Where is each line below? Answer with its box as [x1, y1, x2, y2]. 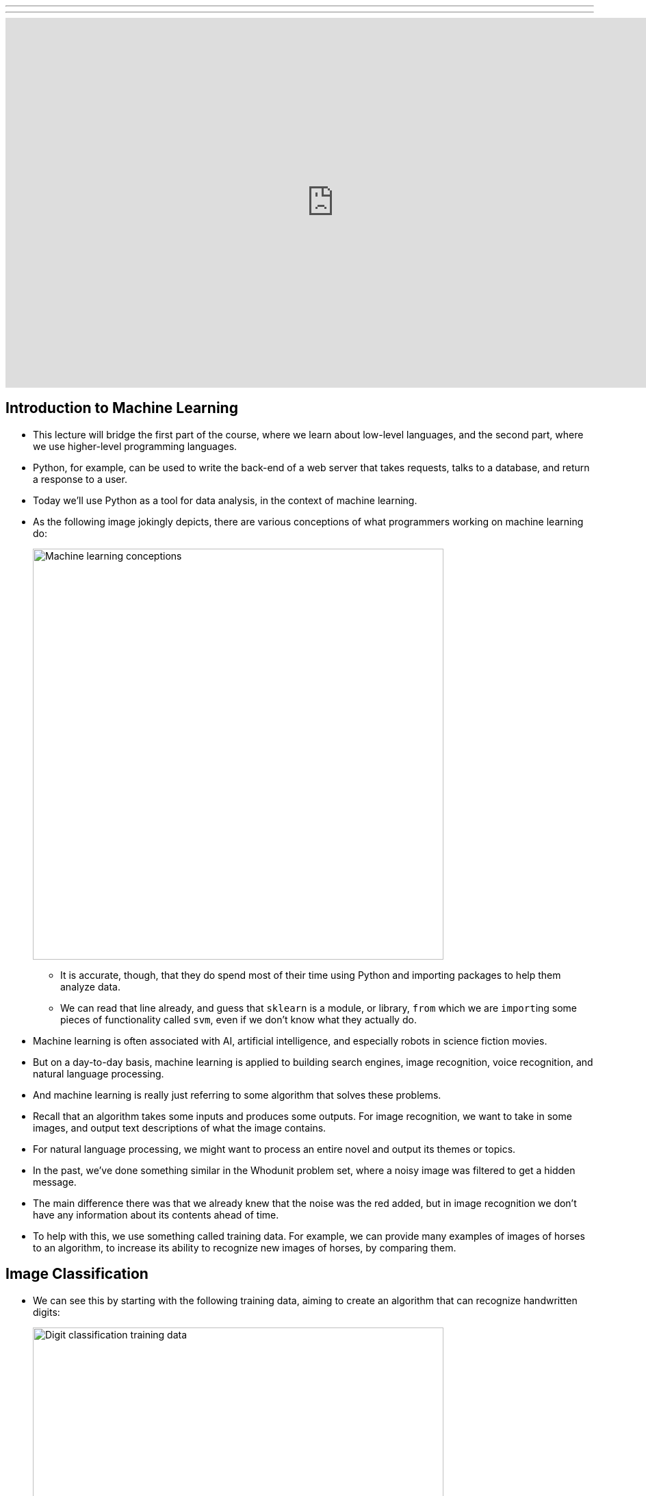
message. [33, 1175, 77, 1188]
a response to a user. [33, 473, 127, 485]
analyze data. [60, 980, 120, 993]
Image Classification [5, 1265, 148, 1283]
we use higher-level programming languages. [33, 440, 237, 452]
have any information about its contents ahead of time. [33, 1208, 279, 1221]
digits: [33, 1306, 60, 1318]
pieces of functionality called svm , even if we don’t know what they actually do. [60, 1013, 417, 1025]
